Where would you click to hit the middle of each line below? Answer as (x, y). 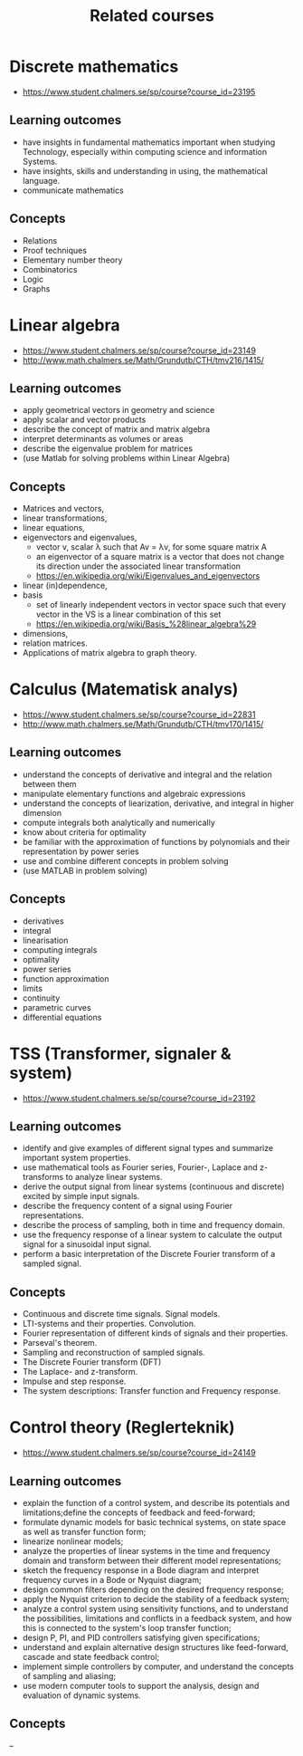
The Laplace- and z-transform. (80, 1372)
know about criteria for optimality (84, 832)
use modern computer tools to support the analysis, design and (141, 1686)
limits (33, 988)
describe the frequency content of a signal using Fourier (128, 1206)
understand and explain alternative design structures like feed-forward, (156, 1647)
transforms (43, 1177)
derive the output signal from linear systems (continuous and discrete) (153, 1186)
